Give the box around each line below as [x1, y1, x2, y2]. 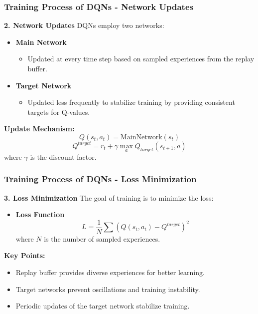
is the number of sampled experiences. [44, 233, 160, 244]
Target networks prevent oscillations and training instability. [15, 284, 200, 294]
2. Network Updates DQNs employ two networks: [4, 20, 164, 30]
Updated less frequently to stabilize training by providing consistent [27, 97, 235, 107]
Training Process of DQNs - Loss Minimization [4, 173, 197, 185]
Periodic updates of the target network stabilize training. [15, 301, 190, 311]
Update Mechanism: [4, 123, 75, 134]
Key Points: [4, 250, 45, 261]
